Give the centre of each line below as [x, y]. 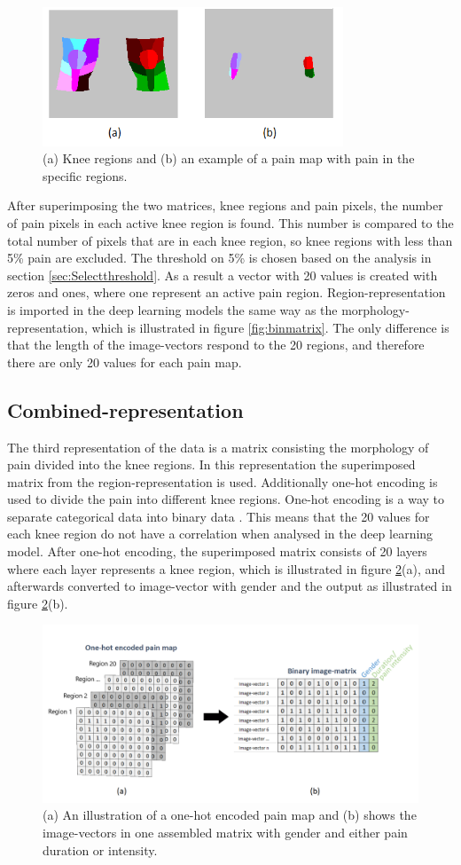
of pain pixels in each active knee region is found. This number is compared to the [230, 222]
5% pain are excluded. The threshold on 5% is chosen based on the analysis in [219, 258]
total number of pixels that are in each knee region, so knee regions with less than [230, 240]
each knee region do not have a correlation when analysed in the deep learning [220, 534]
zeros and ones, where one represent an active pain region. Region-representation [227, 292]
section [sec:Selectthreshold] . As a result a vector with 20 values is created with [223, 275]
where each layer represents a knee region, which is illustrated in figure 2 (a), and [227, 568]
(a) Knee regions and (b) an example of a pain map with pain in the [229, 158]
